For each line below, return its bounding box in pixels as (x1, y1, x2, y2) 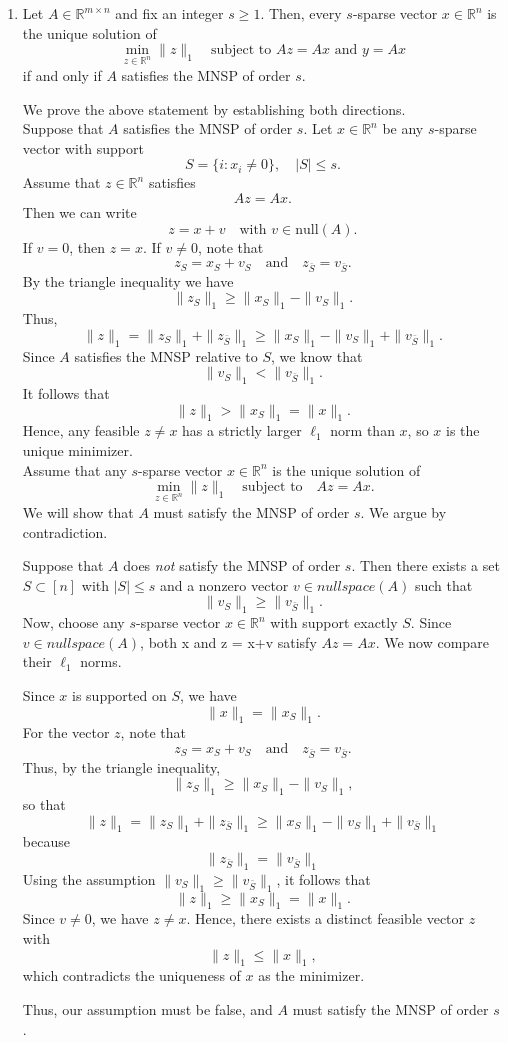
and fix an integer (115, 3, 224, 23)
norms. (80, 651, 122, 672)
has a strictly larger (182, 420, 302, 441)
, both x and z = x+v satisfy (140, 631, 317, 652)
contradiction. (22, 521, 108, 542)
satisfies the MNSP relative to (74, 345, 258, 366)
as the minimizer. (258, 965, 365, 986)
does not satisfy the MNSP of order (123, 555, 341, 576)
